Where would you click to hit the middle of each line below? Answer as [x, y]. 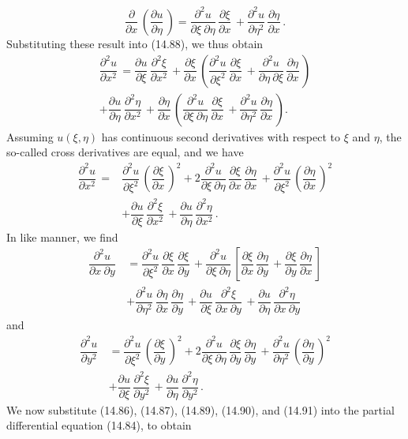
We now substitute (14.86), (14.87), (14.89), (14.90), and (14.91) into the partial [200, 409]
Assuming [30, 136]
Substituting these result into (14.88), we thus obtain [135, 43]
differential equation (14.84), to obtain [99, 425]
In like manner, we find [62, 236]
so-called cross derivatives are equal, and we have [125, 152]
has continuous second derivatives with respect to [221, 136]
